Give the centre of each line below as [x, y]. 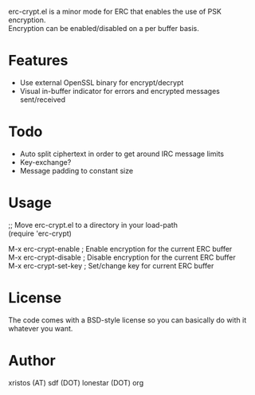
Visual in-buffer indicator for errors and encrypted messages [120, 91]
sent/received [43, 100]
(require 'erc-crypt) [40, 233]
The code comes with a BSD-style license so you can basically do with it [127, 320]
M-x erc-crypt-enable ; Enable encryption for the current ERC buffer [120, 248]
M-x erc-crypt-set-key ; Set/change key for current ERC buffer [111, 265]
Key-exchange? [45, 162]
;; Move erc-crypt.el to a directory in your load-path [93, 225]
